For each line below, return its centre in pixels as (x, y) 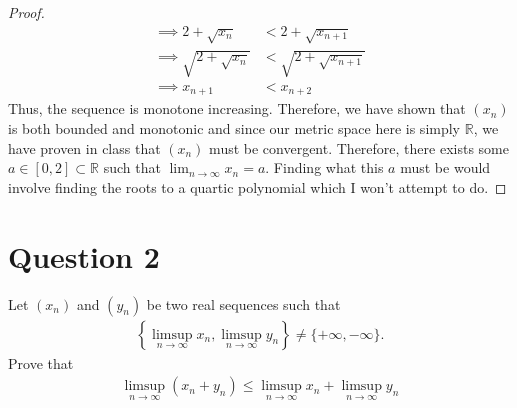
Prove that (41, 362)
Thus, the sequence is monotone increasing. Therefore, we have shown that (237, 108)
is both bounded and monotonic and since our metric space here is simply (234, 128)
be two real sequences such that (243, 303)
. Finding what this (324, 167)
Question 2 (84, 255)
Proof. (26, 12)
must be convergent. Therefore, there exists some (359, 147)
